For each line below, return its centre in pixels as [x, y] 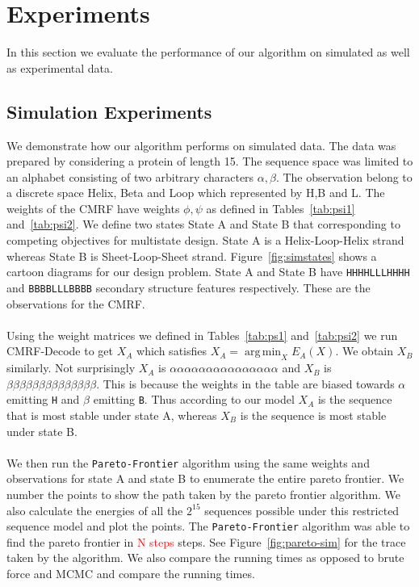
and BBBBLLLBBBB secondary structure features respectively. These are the [189, 287]
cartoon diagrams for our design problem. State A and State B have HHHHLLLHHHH [208, 272]
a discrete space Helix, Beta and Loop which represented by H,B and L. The [196, 193]
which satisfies [172, 351]
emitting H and [43, 399]
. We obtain [365, 351]
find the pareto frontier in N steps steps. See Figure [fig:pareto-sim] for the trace [206, 541]
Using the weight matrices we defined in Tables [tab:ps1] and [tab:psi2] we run [202, 335]
